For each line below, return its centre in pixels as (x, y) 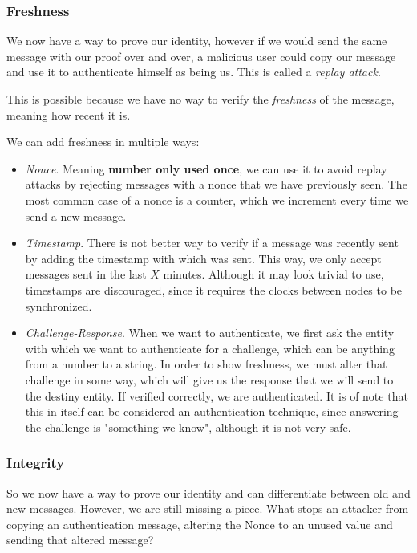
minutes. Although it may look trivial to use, (273, 274)
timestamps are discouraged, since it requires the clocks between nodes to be (214, 289)
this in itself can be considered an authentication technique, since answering (212, 411)
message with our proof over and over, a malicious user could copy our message (201, 56)
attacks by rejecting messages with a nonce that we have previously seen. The (216, 184)
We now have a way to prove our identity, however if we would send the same (197, 41)
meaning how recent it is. (69, 114)
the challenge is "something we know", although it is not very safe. (188, 427)
